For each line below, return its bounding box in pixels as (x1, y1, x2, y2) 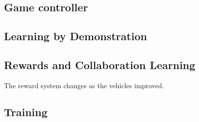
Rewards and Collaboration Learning (4, 57, 196, 72)
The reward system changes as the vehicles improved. (4, 80, 164, 90)
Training (4, 104, 48, 119)
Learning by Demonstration (4, 28, 147, 44)
